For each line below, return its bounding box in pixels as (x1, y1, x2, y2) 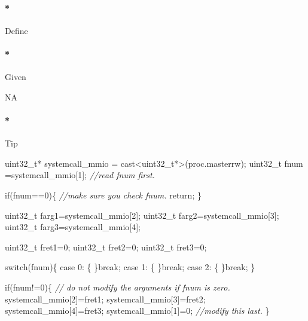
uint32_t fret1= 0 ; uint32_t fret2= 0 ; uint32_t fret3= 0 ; (5, 240, 207, 253)
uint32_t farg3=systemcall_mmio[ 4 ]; (5, 221, 141, 233)
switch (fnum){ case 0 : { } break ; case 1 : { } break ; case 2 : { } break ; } (5, 261, 255, 273)
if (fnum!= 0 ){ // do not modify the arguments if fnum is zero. (5, 280, 230, 293)
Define (5, 24, 28, 36)
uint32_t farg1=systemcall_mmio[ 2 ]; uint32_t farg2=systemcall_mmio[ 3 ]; (5, 209, 279, 221)
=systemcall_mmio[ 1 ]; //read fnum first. (5, 169, 155, 181)
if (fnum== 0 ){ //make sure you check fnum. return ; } (5, 188, 202, 201)
